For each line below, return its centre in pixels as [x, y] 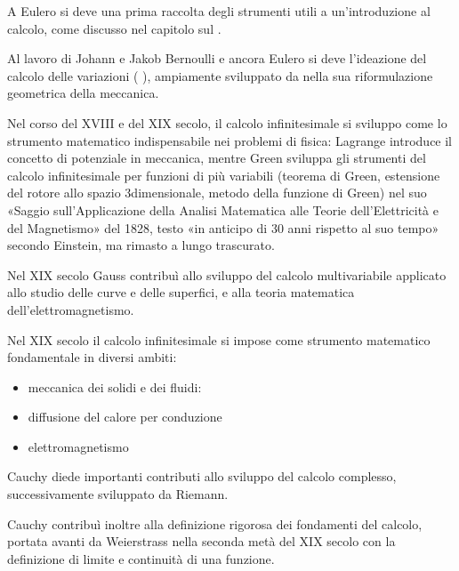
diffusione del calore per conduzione [125, 417]
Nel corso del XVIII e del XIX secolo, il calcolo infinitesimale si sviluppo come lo [227, 122]
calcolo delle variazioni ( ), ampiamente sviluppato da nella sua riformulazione [220, 75]
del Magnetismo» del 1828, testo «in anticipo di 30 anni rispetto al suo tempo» [223, 227]
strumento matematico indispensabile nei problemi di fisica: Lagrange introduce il [230, 140]
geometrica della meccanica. [83, 93]
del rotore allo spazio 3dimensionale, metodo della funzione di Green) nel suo [217, 193]
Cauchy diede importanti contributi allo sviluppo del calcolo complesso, [202, 476]
